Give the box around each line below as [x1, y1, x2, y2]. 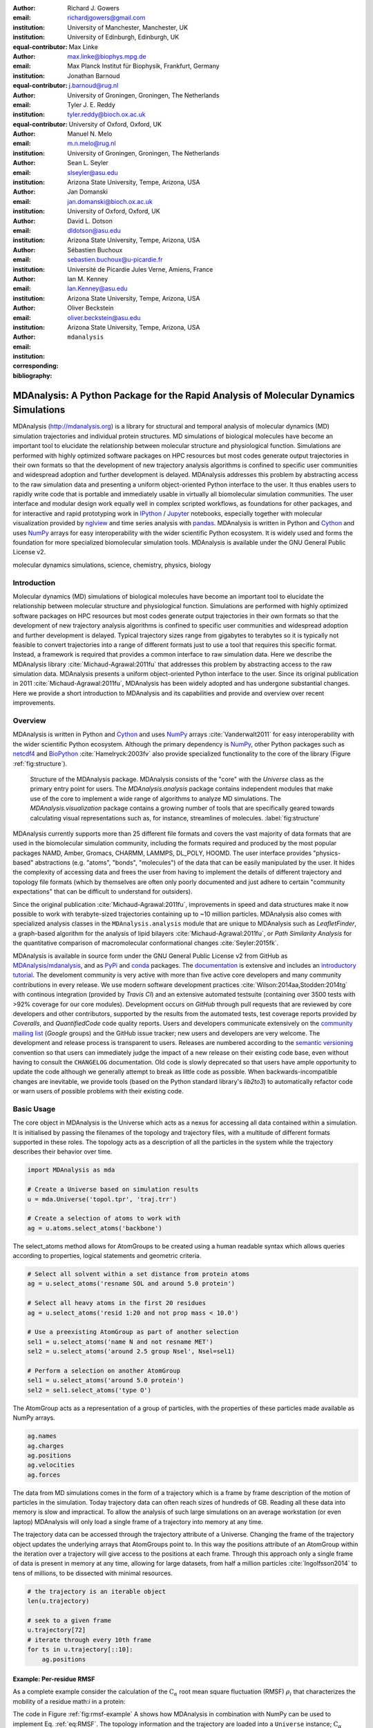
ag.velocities [27, 1461, 75, 1469]
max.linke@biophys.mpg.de [67, 52, 146, 60]
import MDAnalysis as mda [27, 1166, 115, 1174]
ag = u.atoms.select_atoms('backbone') [27, 1224, 162, 1232]
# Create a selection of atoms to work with [27, 1214, 181, 1223]
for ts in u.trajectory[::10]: [27, 1646, 134, 1653]
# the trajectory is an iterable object [27, 1587, 166, 1595]
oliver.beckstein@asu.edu [67, 313, 141, 321]
